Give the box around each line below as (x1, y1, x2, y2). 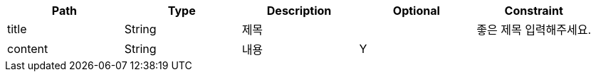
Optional (392, 4, 440, 18)
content (7, 42, 48, 56)
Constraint (504, 4, 563, 18)
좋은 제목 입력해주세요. (476, 23, 592, 37)
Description (266, 4, 332, 18)
